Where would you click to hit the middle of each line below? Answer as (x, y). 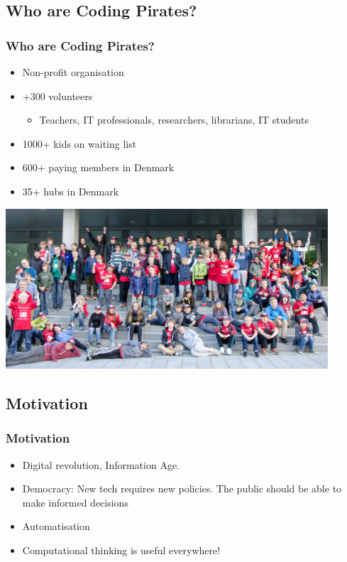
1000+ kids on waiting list (79, 143)
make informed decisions (75, 502)
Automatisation (56, 526)
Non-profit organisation (73, 72)
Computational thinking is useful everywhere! (121, 550)
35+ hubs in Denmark (71, 191)
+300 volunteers (57, 96)
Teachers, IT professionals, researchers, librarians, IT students (174, 120)
